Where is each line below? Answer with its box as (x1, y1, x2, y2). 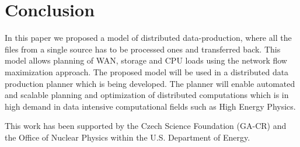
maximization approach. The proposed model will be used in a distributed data (5, 65, 289, 78)
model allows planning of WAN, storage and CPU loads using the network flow (5, 54, 287, 66)
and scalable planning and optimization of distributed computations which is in (5, 89, 289, 101)
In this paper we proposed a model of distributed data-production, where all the (5, 32, 292, 44)
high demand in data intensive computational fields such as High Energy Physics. (5, 100, 296, 112)
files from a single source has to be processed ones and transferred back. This (5, 43, 281, 55)
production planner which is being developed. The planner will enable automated (5, 77, 295, 89)
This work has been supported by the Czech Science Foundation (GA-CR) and (5, 120, 287, 132)
